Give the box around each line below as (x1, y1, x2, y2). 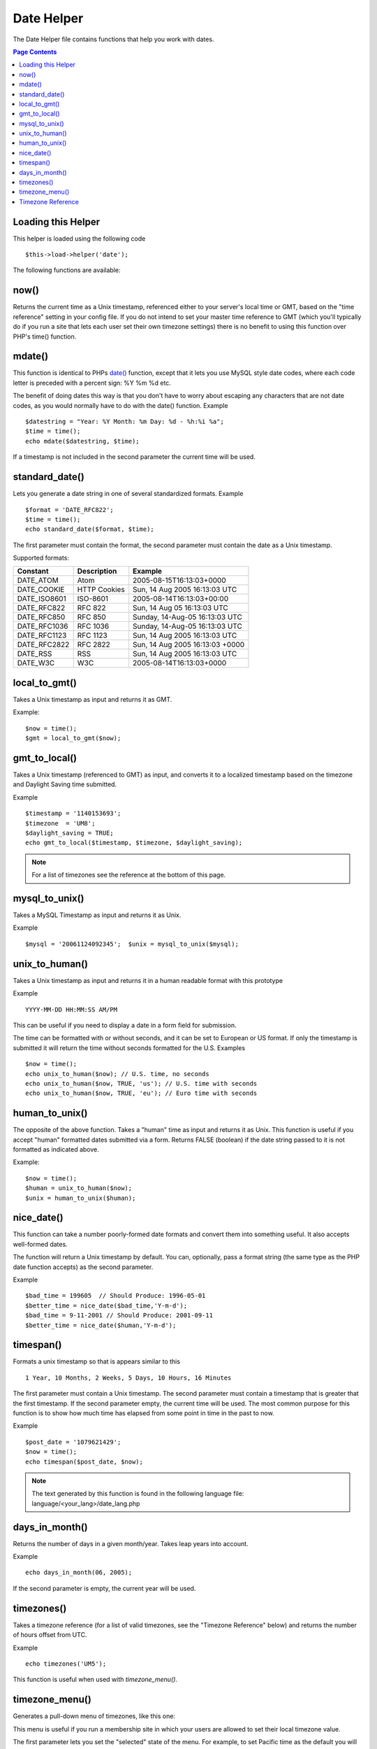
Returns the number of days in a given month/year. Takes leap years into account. (13, 1539, 249, 1548)
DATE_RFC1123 (17, 630, 67, 640)
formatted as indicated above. (13, 1145, 99, 1154)
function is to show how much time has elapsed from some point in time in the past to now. (13, 1409, 275, 1417)
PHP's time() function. (13, 332, 77, 341)
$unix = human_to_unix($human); (25, 1194, 136, 1202)
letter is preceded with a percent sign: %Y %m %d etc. (13, 378, 171, 387)
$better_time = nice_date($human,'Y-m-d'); (25, 1321, 177, 1329)
